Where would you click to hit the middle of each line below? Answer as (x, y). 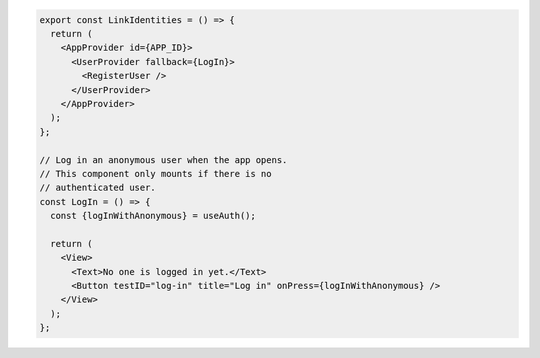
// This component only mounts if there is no (155, 173)
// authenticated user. (98, 188)
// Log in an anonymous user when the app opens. (163, 159)
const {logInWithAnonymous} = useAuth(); (153, 216)
